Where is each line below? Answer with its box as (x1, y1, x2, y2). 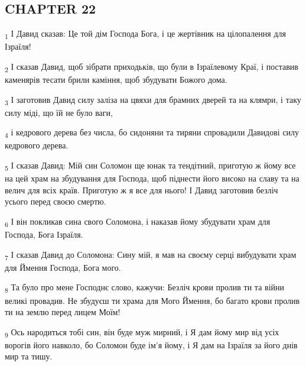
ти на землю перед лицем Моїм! (5, 306, 121, 318)
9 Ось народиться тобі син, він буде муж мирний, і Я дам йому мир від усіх (5, 325, 279, 339)
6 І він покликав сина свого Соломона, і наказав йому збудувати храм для (5, 215, 271, 229)
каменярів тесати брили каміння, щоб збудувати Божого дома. (5, 73, 227, 86)
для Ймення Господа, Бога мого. (5, 261, 121, 273)
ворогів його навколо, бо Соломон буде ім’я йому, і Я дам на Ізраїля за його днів (5, 338, 298, 351)
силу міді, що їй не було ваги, (5, 106, 113, 118)
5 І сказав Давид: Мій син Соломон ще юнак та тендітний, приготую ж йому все (5, 159, 296, 173)
